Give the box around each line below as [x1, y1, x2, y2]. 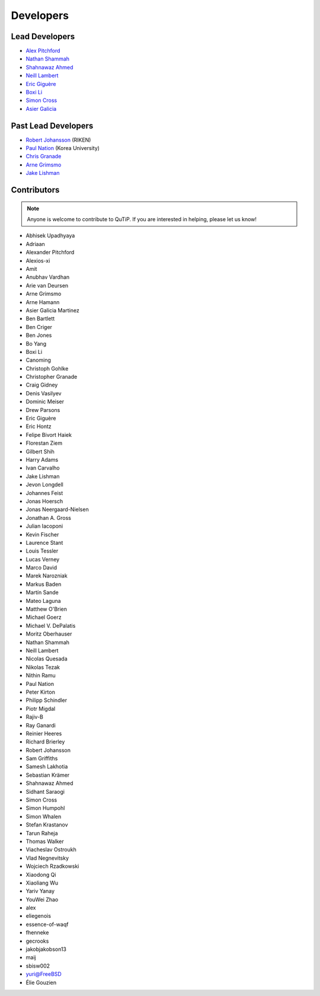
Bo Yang [25, 340, 47, 347]
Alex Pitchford [25, 47, 60, 55]
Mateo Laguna [25, 597, 62, 604]
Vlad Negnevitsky [25, 854, 69, 861]
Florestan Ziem [25, 439, 62, 447]
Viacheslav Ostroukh [25, 846, 76, 853]
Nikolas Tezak [25, 663, 60, 671]
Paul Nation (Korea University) [25, 145, 100, 152]
